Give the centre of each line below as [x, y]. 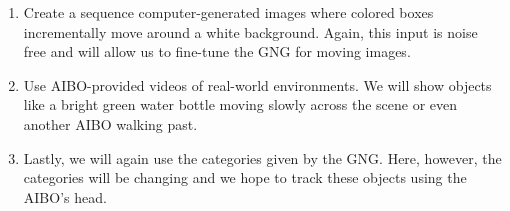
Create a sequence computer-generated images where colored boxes [228, 12]
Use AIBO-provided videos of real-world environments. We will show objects [257, 84]
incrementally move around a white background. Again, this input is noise [250, 31]
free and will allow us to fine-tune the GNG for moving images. [217, 51]
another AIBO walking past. [110, 123]
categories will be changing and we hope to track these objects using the [245, 177]
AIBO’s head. [65, 196]
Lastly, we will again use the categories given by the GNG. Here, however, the [262, 157]
